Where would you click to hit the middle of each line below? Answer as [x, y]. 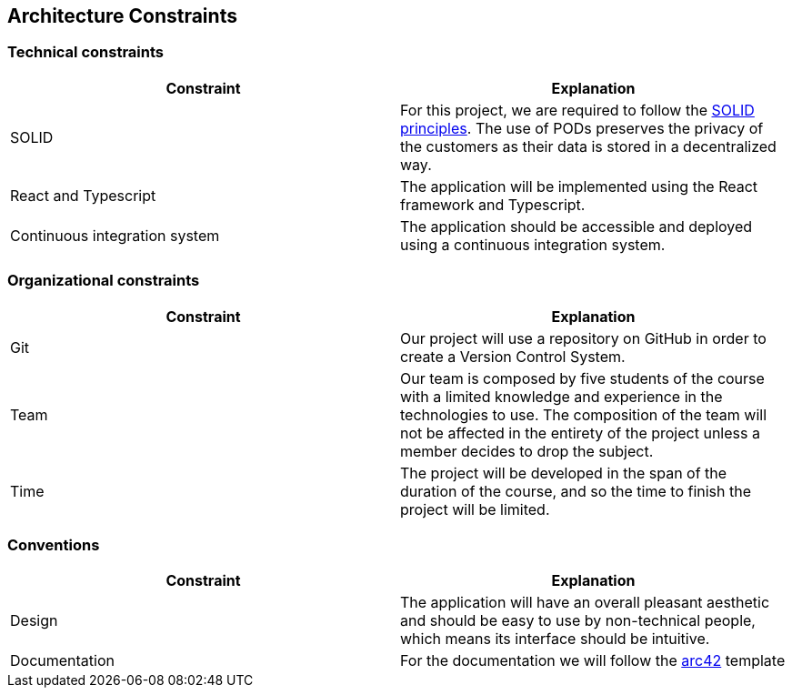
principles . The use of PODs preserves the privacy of [582, 128]
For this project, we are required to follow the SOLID [577, 110]
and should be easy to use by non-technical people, [578, 621]
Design [34, 621]
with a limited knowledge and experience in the [561, 396]
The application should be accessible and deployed [576, 226]
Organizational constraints [104, 281]
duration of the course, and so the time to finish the [576, 491]
